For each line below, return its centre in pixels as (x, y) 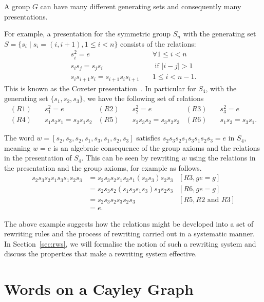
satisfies (148, 138)
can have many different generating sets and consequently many (141, 6)
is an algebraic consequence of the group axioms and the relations (157, 147)
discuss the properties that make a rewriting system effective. (101, 254)
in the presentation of (38, 158)
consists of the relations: (158, 43)
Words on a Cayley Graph (99, 289)
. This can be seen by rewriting (130, 158)
